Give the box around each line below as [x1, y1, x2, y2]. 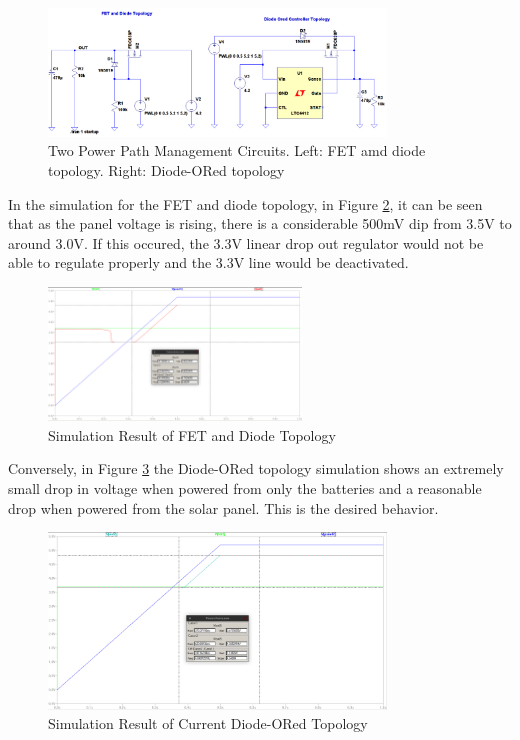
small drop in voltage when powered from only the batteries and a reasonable [8, 477, 482, 498]
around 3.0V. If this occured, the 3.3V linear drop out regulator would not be [8, 232, 484, 253]
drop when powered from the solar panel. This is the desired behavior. [8, 497, 439, 518]
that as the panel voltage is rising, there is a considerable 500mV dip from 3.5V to [8, 213, 512, 234]
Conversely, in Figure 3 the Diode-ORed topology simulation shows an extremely [8, 458, 504, 479]
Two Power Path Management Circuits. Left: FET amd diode [48, 140, 426, 161]
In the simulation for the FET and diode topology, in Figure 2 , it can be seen [8, 193, 483, 214]
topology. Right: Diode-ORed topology [48, 160, 285, 181]
